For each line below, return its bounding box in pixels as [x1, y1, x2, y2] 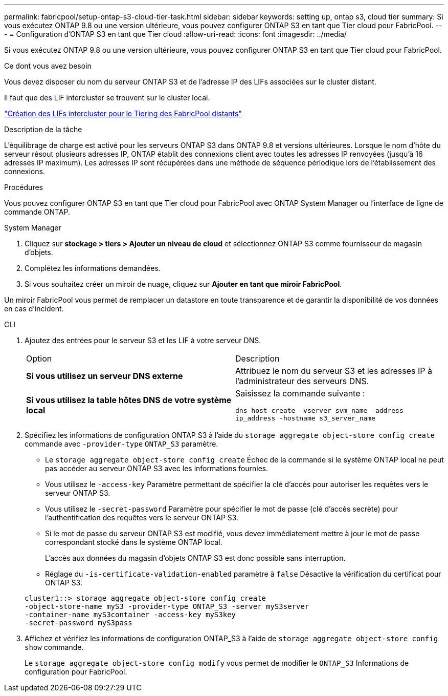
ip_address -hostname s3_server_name [235, 414, 375, 422]
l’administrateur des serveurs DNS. [235, 376, 369, 386]
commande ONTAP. [4, 207, 70, 216]
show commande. [25, 643, 84, 651]
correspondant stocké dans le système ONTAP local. [45, 538, 222, 546]
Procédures [4, 183, 43, 192]
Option [26, 353, 52, 364]
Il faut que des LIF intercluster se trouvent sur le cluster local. [4, 93, 210, 102]
